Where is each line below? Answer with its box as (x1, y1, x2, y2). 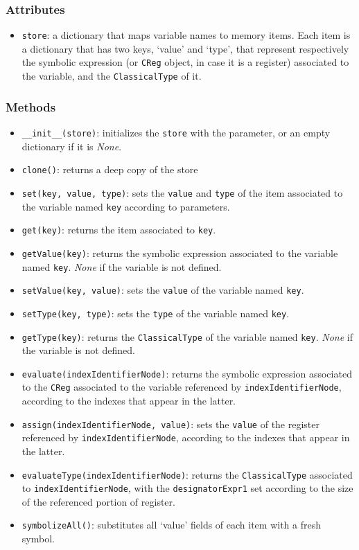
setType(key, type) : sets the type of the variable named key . (21, 305, 290, 320)
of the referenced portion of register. (21, 494, 175, 508)
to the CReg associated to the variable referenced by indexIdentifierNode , (21, 380, 342, 394)
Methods (6, 98, 56, 115)
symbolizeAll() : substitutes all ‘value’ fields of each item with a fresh (21, 517, 321, 532)
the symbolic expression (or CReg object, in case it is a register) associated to (21, 55, 349, 69)
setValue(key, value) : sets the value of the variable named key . (21, 283, 304, 297)
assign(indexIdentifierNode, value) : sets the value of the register (21, 416, 320, 431)
